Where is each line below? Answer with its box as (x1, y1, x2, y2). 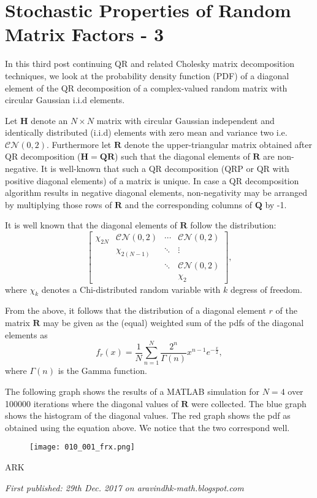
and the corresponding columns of (124, 198, 252, 211)
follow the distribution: (190, 219, 277, 231)
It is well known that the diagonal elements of (5, 219, 177, 231)
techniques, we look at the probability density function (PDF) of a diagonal (5, 69, 289, 82)
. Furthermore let (46, 138, 112, 150)
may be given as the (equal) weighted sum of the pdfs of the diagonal (43, 316, 304, 329)
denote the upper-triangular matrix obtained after (124, 138, 313, 150)
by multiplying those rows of (5, 198, 112, 211)
